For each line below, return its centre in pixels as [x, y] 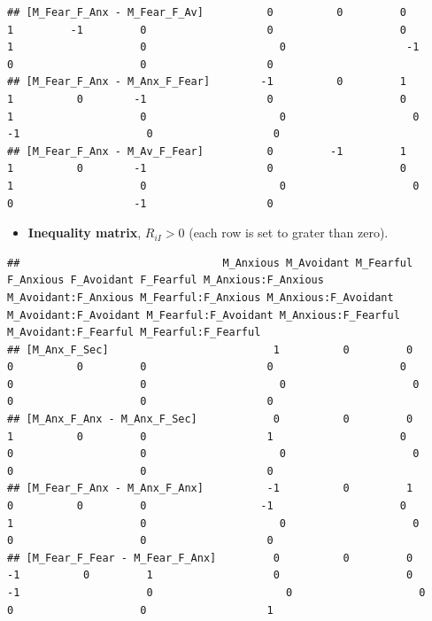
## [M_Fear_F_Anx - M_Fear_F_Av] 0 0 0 [207, 12]
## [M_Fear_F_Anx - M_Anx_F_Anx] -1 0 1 [210, 489]
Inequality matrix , [85, 233]
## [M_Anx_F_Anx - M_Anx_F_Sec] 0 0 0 [210, 419]
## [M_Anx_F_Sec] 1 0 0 [210, 349]
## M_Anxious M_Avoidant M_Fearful [210, 263]
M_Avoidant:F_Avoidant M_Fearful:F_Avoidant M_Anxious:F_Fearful [204, 315]
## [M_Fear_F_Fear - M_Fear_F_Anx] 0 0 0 [210, 558]
